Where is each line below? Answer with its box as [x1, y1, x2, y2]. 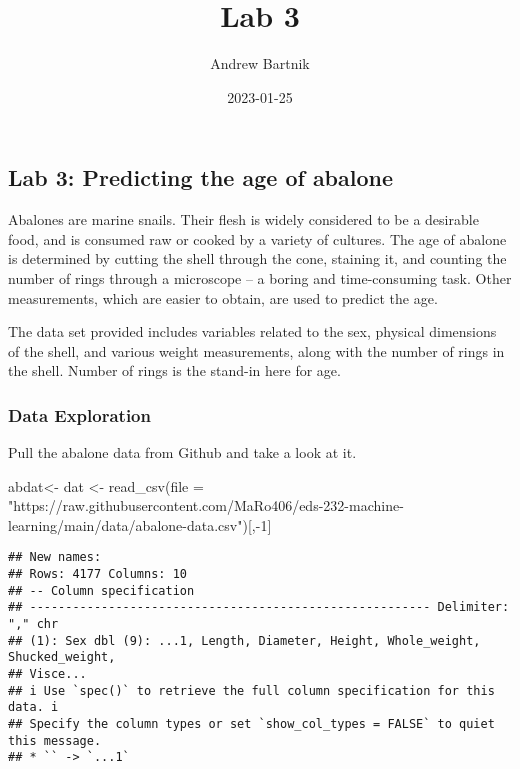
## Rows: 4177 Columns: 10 [8, 567, 187, 582]
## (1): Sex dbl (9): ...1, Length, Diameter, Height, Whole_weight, [8, 633, 481, 648]
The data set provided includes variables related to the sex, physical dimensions [8, 321, 497, 342]
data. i [8, 700, 59, 715]
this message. [8, 733, 102, 748]
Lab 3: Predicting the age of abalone [8, 162, 394, 193]
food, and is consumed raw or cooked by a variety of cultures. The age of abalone [8, 228, 507, 249]
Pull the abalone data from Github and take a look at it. [8, 442, 357, 463]
